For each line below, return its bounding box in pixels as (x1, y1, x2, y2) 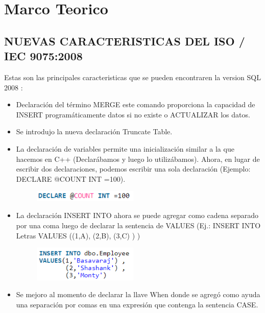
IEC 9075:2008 (4, 48, 83, 64)
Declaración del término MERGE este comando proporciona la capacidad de (16, 99, 255, 110)
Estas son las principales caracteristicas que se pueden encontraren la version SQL (4, 71, 261, 82)
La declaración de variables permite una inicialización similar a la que (16, 143, 234, 154)
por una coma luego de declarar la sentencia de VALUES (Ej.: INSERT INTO (16, 220, 261, 230)
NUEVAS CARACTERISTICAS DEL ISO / (4, 33, 245, 49)
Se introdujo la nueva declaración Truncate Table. (16, 126, 173, 137)
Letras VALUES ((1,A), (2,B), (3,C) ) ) (16, 230, 140, 240)
